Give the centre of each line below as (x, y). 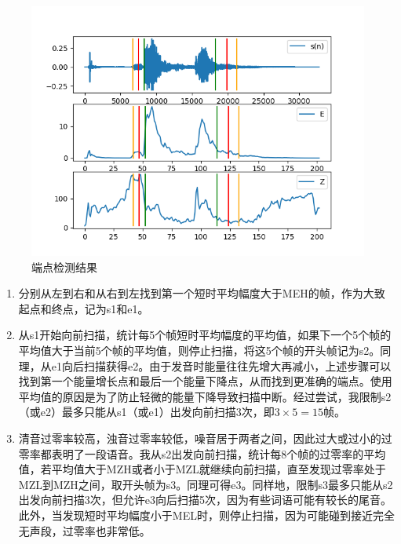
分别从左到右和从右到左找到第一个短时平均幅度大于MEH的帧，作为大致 (202, 293)
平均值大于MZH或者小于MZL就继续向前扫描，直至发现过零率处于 (219, 469)
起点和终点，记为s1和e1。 (84, 308)
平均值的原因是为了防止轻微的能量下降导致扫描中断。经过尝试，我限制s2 (205, 396)
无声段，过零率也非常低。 (84, 530)
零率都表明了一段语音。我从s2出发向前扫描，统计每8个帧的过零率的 (191, 453)
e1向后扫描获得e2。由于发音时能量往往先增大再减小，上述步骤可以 (221, 365)
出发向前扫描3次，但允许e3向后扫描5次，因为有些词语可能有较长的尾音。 (205, 500)
